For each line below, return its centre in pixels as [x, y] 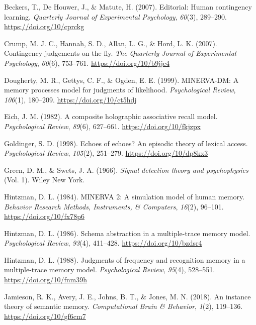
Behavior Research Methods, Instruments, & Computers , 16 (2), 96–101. [114, 206]
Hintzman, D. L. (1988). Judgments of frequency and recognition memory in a [125, 259]
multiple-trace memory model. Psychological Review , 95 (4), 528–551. [110, 269]
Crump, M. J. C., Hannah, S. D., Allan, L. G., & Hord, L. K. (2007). [111, 43]
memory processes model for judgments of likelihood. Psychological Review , [120, 90]
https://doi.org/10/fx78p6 [44, 216]
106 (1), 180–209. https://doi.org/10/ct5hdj [70, 99]
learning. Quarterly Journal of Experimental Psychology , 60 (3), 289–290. [115, 16]
